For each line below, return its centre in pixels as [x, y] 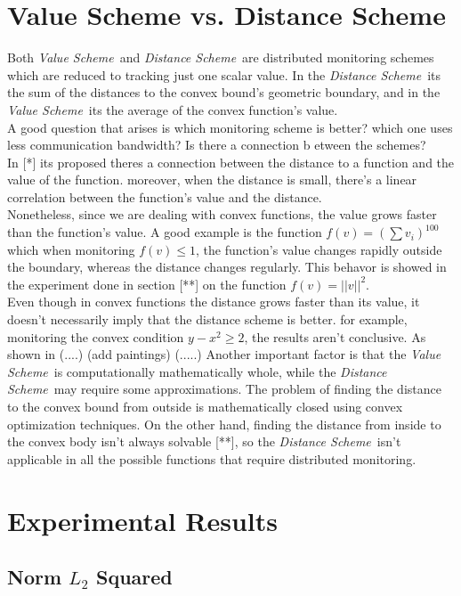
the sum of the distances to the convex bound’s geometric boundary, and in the [224, 92]
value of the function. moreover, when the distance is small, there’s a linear [212, 180]
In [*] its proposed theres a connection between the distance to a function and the [231, 162]
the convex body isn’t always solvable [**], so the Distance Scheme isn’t [204, 441]
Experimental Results [142, 520]
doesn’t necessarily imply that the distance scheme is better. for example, [207, 319]
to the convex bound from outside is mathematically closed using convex [205, 406]
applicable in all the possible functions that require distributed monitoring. [212, 458]
